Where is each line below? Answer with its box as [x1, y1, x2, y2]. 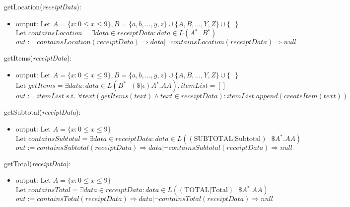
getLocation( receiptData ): [4, 1, 81, 11]
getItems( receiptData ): [4, 53, 72, 63]
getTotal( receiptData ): [4, 158, 71, 168]
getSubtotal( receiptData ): [4, 107, 81, 117]
